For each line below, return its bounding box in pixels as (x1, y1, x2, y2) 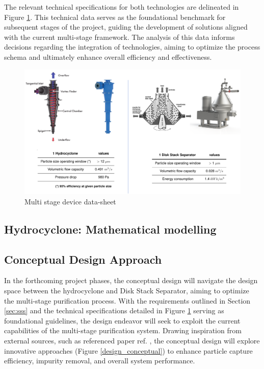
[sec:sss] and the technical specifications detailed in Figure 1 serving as (4, 305, 224, 316)
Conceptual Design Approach (4, 251, 162, 267)
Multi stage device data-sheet (24, 196, 116, 206)
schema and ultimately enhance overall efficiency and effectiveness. (4, 51, 212, 62)
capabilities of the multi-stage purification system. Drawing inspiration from (4, 325, 242, 336)
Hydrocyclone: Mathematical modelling (4, 221, 217, 237)
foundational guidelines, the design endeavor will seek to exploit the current (4, 315, 241, 326)
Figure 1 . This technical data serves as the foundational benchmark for (4, 11, 226, 22)
